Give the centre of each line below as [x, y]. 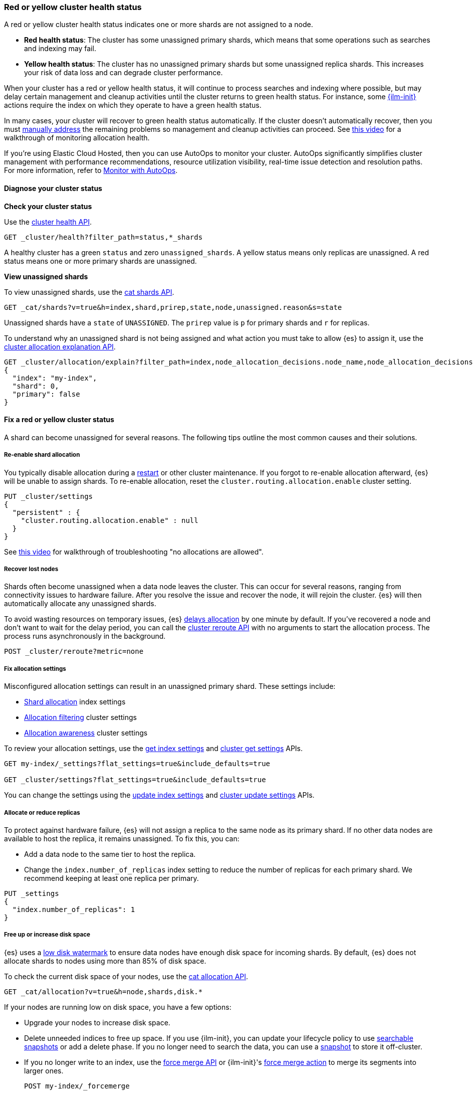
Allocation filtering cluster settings [81, 717]
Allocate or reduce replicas [42, 812]
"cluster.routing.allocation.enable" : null [109, 520]
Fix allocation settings [35, 669]
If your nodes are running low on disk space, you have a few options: [118, 1007]
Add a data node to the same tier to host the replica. [110, 854]
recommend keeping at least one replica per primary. [111, 878]
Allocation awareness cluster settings [86, 733]
